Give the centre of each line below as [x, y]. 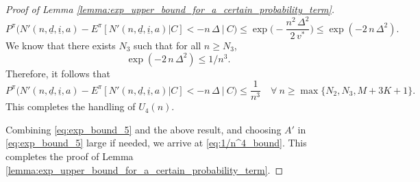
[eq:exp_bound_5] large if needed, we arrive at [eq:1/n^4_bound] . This [156, 143]
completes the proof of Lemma [70, 156]
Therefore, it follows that [58, 73]
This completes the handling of [71, 106]
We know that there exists [61, 45]
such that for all [168, 45]
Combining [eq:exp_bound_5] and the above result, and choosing [144, 129]
